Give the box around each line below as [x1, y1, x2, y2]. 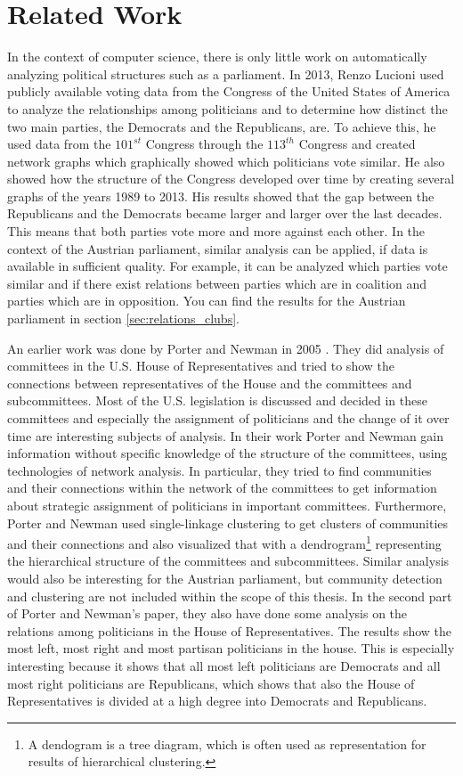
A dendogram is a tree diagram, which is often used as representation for [28, 734, 426, 753]
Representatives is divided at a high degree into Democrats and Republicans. [7, 691, 427, 710]
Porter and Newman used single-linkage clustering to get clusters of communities [7, 513, 449, 532]
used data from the [7, 135, 111, 153]
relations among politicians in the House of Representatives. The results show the [7, 621, 452, 640]
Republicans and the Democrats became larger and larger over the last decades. [7, 204, 443, 223]
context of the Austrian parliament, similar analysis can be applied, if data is [7, 239, 428, 257]
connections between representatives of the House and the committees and [7, 373, 412, 392]
